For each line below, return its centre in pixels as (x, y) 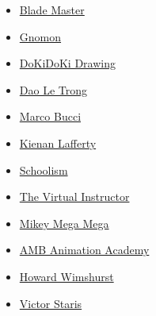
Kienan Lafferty (58, 143)
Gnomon (40, 36)
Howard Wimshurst (67, 276)
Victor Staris (51, 303)
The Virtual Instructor (74, 197)
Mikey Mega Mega (64, 223)
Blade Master (52, 10)
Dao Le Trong (53, 89)
